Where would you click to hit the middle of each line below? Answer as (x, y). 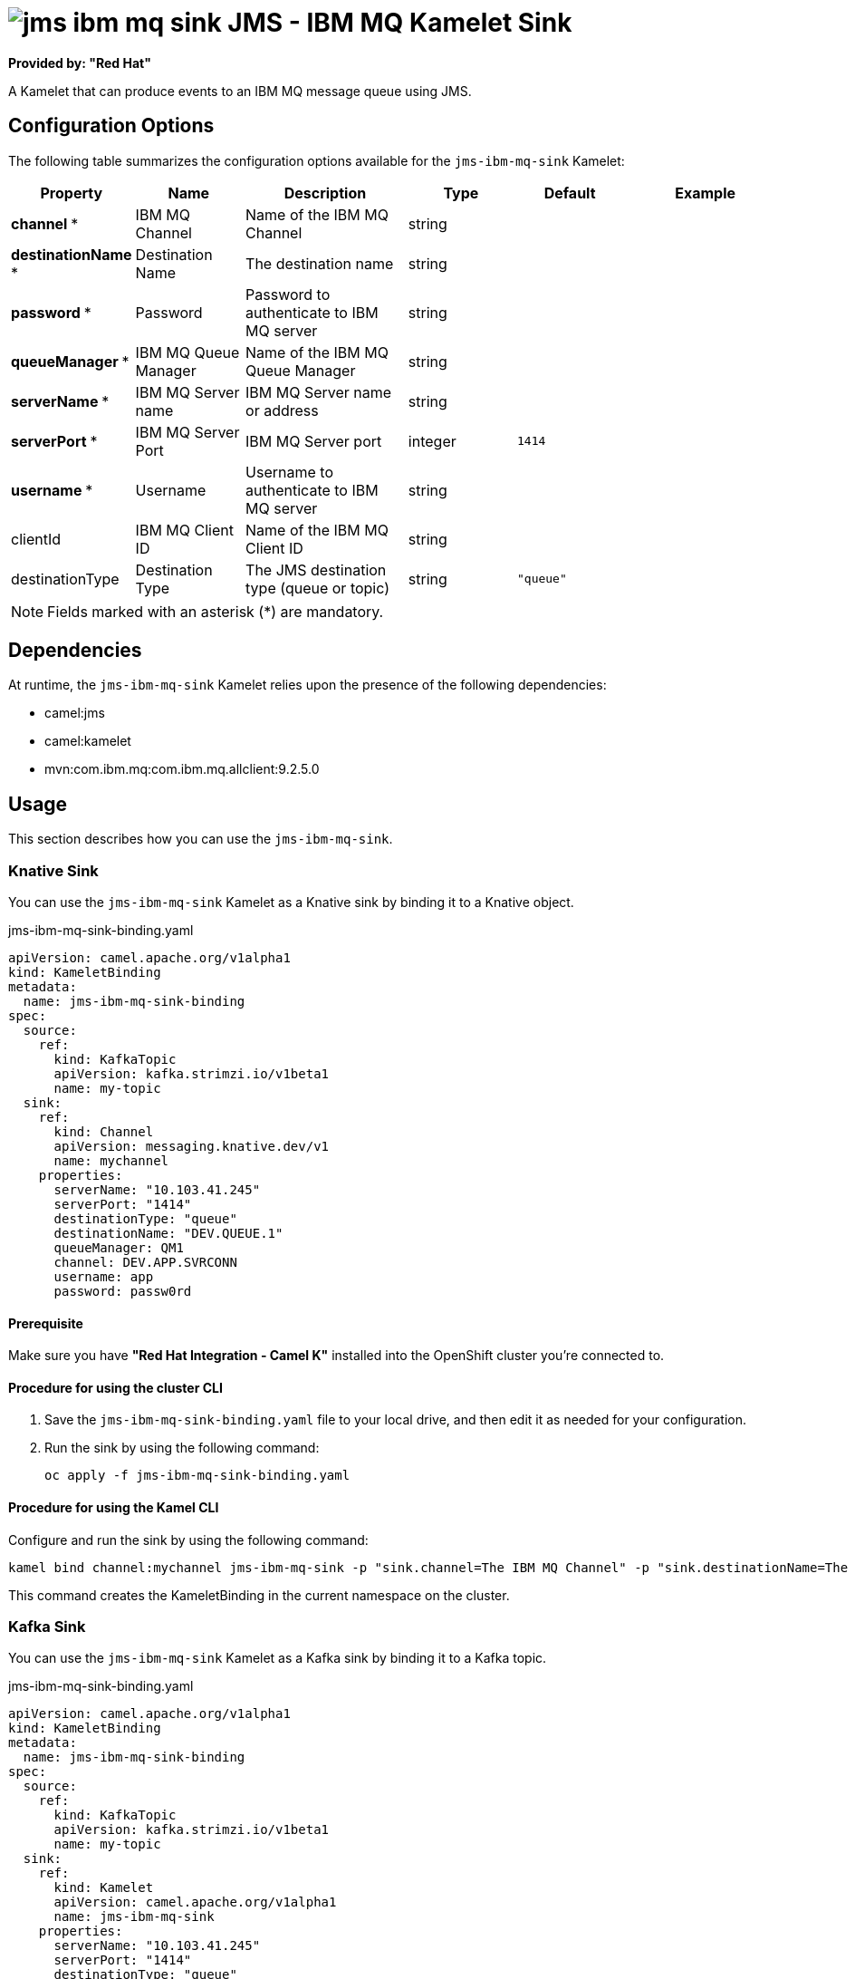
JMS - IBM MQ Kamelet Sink (400, 23)
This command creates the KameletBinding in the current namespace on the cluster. (259, 1595)
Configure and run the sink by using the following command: (188, 1540)
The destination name (320, 263)
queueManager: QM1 (119, 1248)
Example (706, 193)
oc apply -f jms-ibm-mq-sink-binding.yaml (197, 1476)
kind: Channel (104, 1132)
